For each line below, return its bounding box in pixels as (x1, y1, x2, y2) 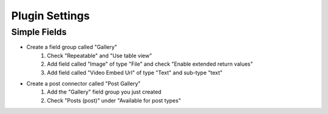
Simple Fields (11, 27, 67, 37)
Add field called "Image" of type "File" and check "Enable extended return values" (47, 60, 253, 68)
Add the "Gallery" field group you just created (47, 88, 162, 96)
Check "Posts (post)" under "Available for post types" (47, 97, 182, 104)
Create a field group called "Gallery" (26, 43, 118, 51)
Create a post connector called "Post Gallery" (26, 80, 141, 87)
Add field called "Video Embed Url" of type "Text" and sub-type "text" (47, 69, 223, 76)
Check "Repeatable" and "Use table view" (47, 52, 152, 59)
